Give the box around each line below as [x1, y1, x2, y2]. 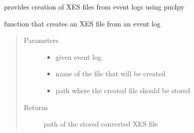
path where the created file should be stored [55, 85, 191, 95]
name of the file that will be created [55, 68, 166, 79]
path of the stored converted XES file [43, 119, 158, 129]
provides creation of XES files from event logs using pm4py [4, 1, 185, 11]
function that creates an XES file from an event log [4, 18, 161, 28]
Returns [23, 102, 48, 112]
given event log [55, 51, 101, 62]
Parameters [23, 35, 58, 45]
